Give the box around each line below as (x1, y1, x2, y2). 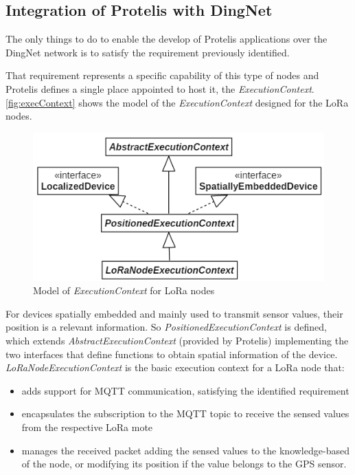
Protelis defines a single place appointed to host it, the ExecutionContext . (5, 81, 314, 96)
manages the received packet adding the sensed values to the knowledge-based (21, 443, 350, 457)
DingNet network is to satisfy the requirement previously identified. (5, 45, 290, 59)
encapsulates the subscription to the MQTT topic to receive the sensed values (21, 406, 350, 421)
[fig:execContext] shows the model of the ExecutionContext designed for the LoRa (5, 95, 349, 109)
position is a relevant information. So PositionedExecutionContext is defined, (5, 320, 327, 334)
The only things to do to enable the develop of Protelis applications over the (5, 32, 328, 46)
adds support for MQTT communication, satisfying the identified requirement (21, 383, 350, 397)
